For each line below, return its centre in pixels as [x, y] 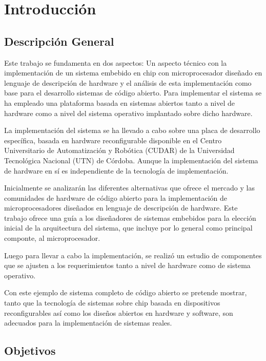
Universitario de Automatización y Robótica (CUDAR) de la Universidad [119, 150]
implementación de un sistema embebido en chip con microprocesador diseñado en [133, 73]
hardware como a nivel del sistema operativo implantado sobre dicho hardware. [128, 113]
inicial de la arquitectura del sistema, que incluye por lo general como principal [128, 228]
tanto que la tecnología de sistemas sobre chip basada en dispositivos [112, 303]
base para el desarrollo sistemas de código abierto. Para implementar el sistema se [133, 93]
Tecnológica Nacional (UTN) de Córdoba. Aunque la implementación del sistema [131, 160]
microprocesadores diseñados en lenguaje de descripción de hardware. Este [121, 208]
